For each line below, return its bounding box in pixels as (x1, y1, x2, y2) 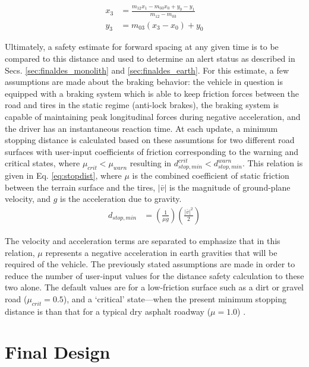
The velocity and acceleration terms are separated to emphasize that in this (5, 234, 280, 246)
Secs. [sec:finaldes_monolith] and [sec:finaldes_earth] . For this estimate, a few (5, 64, 289, 76)
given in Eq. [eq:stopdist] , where (5, 169, 122, 182)
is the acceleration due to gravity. (60, 192, 182, 205)
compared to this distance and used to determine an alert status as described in (5, 52, 295, 64)
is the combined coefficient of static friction (132, 169, 289, 182)
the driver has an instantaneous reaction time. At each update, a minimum (5, 122, 278, 134)
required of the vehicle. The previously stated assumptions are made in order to (5, 258, 295, 270)
